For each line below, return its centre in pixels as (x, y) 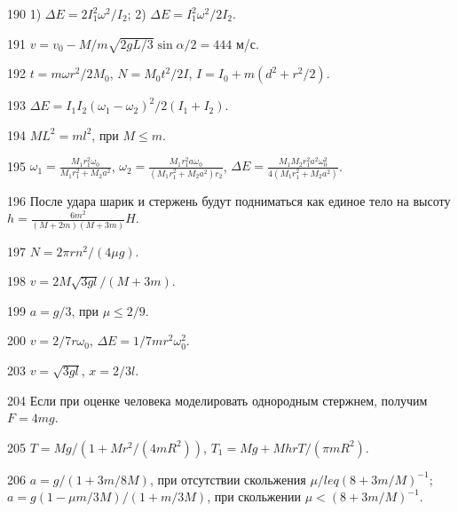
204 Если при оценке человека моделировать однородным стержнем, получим (217, 400)
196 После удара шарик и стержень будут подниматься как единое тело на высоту (229, 200)
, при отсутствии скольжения (228, 479)
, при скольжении (254, 496)
